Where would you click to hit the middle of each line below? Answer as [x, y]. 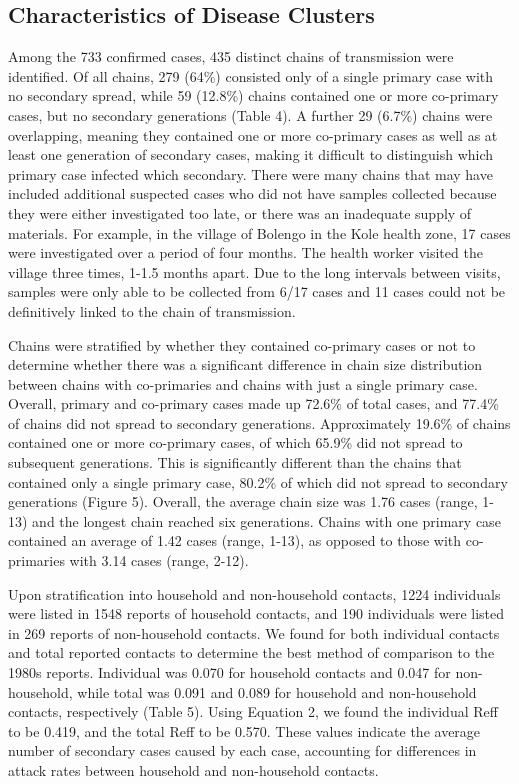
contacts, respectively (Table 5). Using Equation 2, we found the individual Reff [253, 711]
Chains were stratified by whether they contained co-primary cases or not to [242, 344]
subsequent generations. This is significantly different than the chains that [235, 462]
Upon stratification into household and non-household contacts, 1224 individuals [254, 593]
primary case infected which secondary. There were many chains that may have [250, 173]
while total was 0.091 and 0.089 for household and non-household [277, 691]
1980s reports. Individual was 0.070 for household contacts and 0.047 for [229, 672]
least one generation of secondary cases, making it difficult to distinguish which [251, 154]
